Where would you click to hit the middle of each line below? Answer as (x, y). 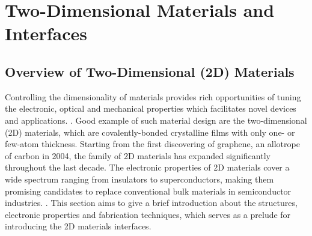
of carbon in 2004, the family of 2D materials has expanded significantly (138, 155)
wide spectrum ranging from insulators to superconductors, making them (139, 179)
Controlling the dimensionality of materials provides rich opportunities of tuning (153, 96)
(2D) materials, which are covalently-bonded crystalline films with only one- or (150, 132)
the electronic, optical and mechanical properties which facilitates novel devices (151, 108)
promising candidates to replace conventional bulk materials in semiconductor (148, 191)
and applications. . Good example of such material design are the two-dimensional (156, 120)
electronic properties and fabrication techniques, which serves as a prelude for (148, 214)
